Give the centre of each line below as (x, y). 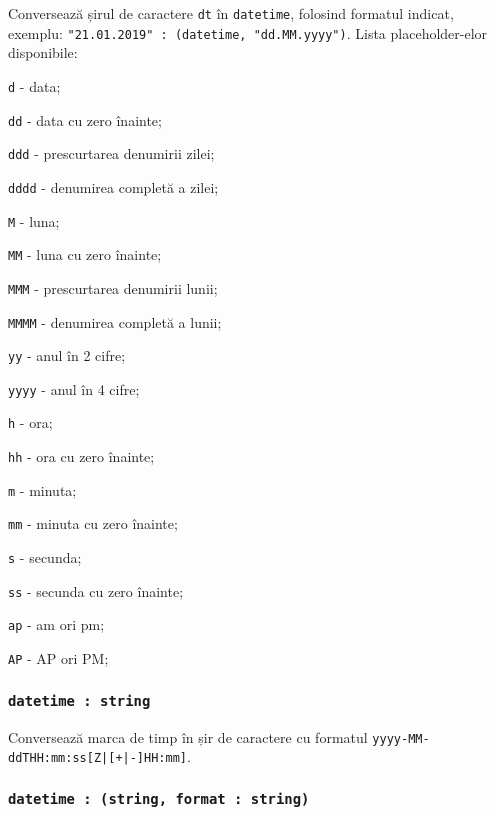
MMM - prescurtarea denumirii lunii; (113, 287)
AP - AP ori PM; (58, 658)
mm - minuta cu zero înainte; (93, 523)
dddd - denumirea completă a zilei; (113, 186)
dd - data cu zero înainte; (85, 119)
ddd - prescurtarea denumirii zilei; (111, 153)
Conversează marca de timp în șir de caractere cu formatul (188, 736)
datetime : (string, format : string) (159, 798)
